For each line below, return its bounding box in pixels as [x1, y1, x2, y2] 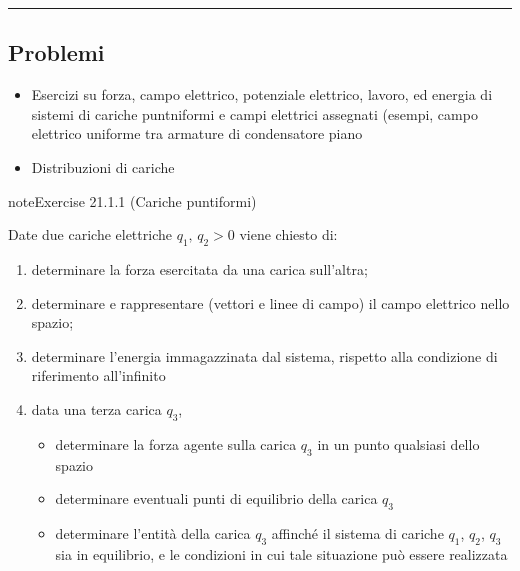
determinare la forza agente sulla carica [55, 433, 297, 454]
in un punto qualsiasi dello [317, 433, 480, 454]
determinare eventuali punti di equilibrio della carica [55, 488, 378, 509]
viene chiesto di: [239, 224, 338, 245]
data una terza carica [31, 398, 162, 419]
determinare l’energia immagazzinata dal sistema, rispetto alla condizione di [31, 345, 498, 366]
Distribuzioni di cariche [31, 156, 175, 177]
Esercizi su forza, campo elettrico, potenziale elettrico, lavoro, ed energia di [31, 84, 493, 105]
